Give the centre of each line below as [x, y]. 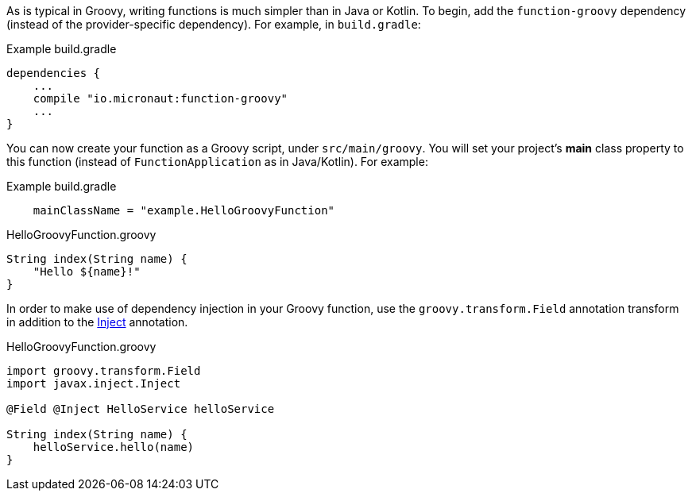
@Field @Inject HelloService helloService [141, 409]
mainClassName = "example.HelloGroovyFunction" [184, 210]
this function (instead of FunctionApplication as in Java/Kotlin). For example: [217, 162]
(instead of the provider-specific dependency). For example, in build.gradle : [214, 24]
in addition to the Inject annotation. [97, 322]
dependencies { [54, 73]
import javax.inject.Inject [94, 383]
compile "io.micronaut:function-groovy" [160, 98]
